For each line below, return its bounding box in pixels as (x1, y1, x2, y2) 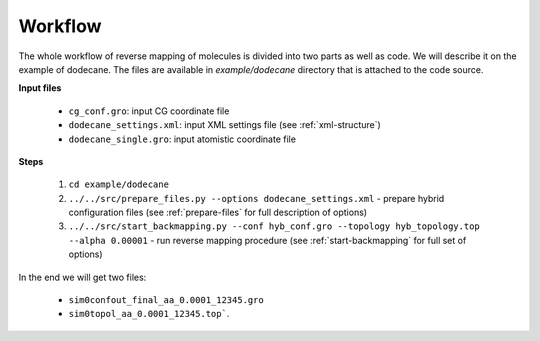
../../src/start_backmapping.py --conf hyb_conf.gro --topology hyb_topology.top (68, 221, 480, 232)
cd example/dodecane (68, 179, 170, 190)
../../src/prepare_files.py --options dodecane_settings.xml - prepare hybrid (68, 192, 445, 204)
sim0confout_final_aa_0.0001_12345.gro (68, 295, 264, 306)
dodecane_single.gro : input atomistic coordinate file (68, 133, 297, 145)
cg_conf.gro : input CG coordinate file (68, 105, 230, 117)
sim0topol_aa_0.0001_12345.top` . (68, 308, 230, 320)
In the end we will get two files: (18, 271, 147, 283)
